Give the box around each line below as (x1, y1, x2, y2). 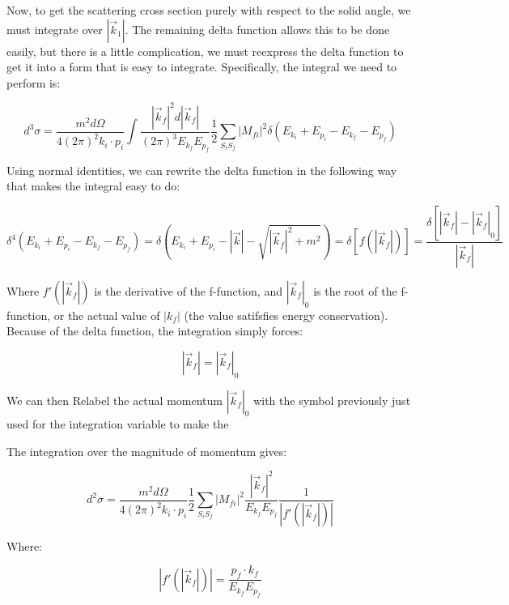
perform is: (6, 74, 61, 91)
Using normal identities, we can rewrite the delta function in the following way (6, 161, 397, 178)
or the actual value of (53, 306, 160, 323)
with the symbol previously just (253, 391, 411, 408)
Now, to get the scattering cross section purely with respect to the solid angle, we (6, 2, 411, 18)
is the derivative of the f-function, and (94, 282, 282, 299)
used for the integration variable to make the (6, 415, 229, 432)
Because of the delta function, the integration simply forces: (6, 322, 303, 339)
